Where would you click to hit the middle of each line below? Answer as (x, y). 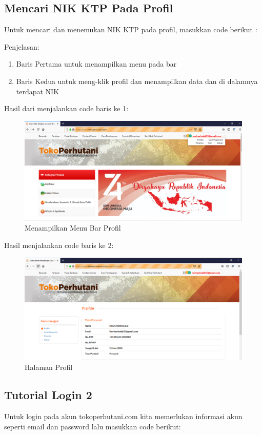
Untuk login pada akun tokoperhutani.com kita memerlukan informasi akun (123, 416)
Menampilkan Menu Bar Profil (73, 228)
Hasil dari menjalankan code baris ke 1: (66, 108)
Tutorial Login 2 (48, 395)
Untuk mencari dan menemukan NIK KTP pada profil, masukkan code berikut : (131, 29)
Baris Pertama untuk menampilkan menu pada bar (96, 64)
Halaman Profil (49, 367)
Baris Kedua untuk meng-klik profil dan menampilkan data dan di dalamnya (137, 81)
